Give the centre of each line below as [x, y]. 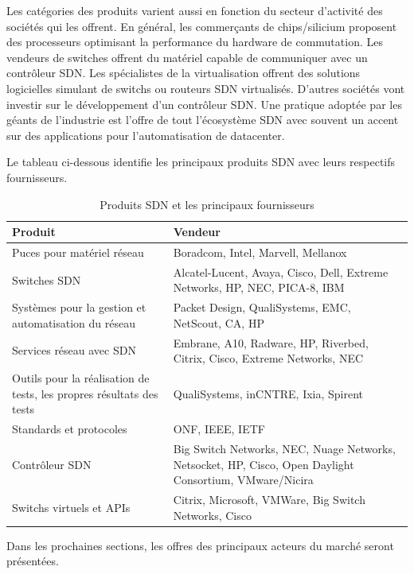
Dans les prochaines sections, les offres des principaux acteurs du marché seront [200, 545]
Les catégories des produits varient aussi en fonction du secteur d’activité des [195, 10]
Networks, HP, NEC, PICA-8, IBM [259, 287]
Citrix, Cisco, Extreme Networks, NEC [268, 358]
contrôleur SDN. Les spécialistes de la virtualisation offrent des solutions [184, 73]
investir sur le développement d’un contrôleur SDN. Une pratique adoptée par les [204, 104]
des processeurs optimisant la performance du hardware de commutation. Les [195, 42]
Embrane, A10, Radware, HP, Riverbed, [271, 342]
